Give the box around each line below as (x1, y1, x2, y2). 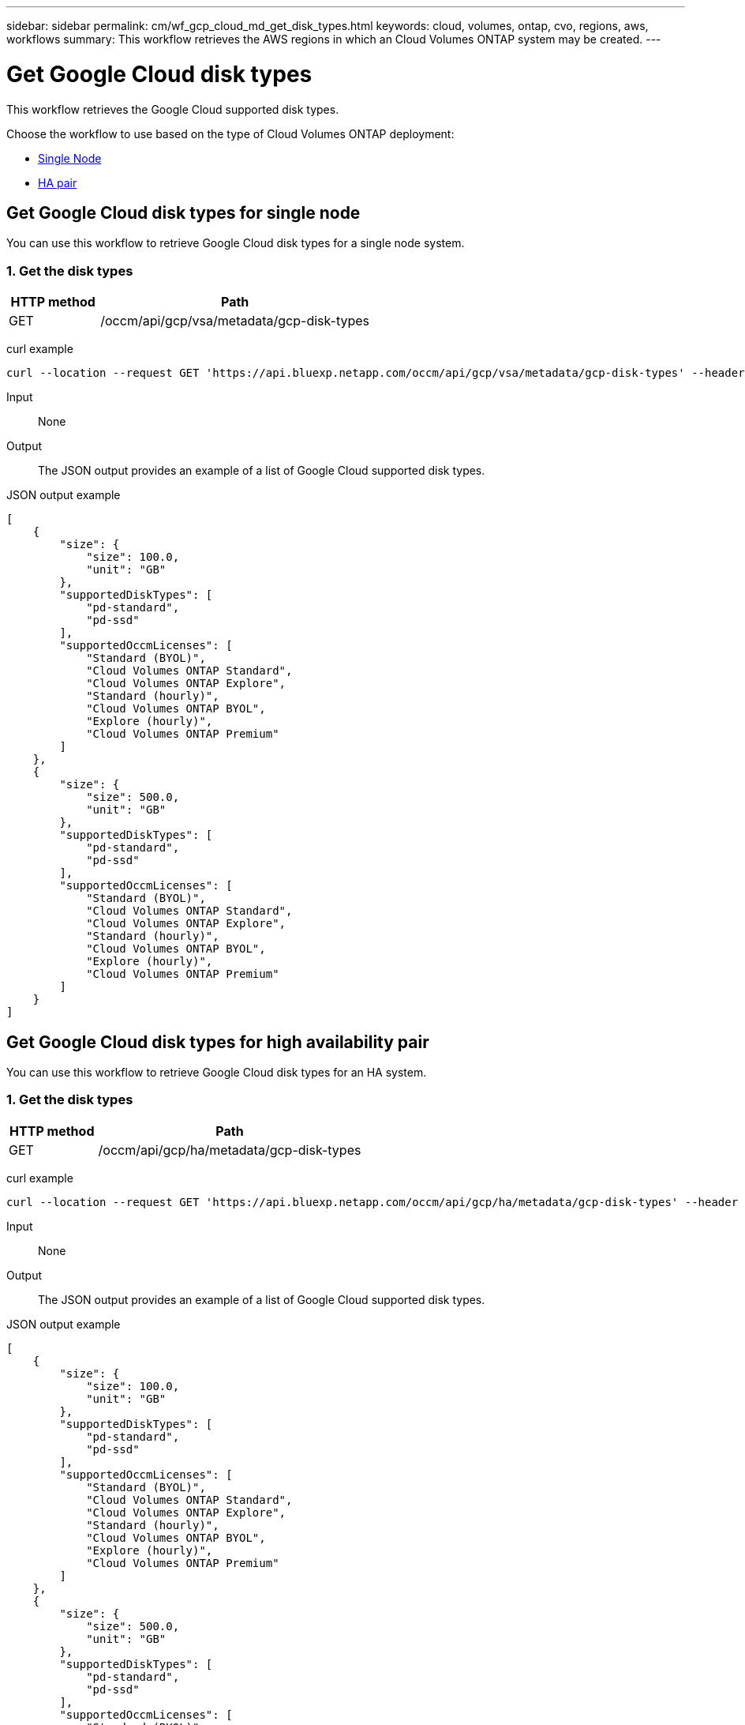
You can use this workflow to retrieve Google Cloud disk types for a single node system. (6, 236, 465, 250)
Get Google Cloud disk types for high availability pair (6, 1032, 429, 1052)
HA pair (38, 175, 77, 190)
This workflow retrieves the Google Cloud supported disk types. (6, 102, 339, 116)
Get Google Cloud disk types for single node (6, 202, 361, 223)
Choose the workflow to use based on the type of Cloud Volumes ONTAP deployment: (6, 126, 455, 141)
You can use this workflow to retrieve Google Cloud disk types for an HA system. (6, 1065, 427, 1079)
